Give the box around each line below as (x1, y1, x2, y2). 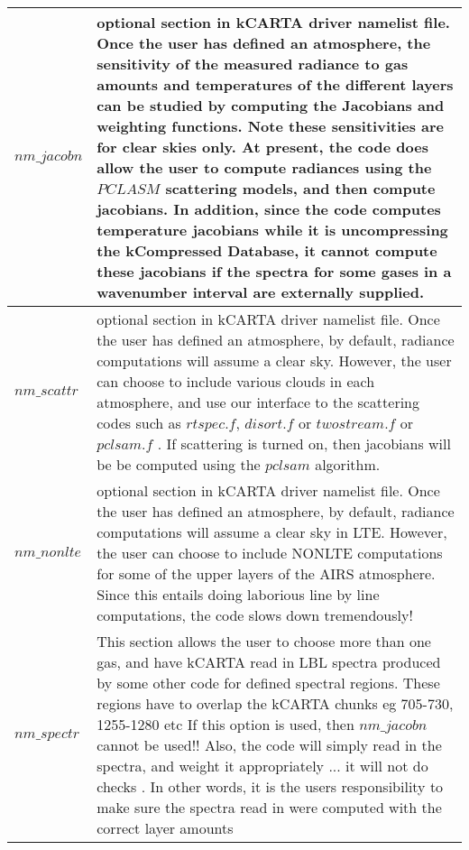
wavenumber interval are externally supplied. (97, 282, 425, 302)
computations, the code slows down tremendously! (97, 605, 413, 625)
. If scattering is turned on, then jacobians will (157, 433, 451, 454)
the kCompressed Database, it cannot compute (97, 240, 437, 261)
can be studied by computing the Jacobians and (97, 95, 445, 115)
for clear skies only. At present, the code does (97, 136, 428, 157)
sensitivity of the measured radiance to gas (97, 53, 409, 74)
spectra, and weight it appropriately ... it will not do (97, 755, 428, 776)
